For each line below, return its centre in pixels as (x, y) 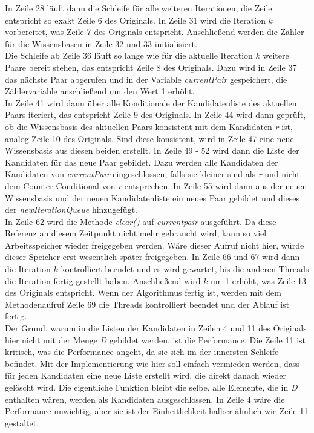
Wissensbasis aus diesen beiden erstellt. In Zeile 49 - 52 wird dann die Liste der (152, 150)
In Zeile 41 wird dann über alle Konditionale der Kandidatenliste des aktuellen (151, 103)
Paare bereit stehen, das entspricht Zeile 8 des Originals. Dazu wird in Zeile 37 (151, 67)
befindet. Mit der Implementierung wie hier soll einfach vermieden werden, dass (152, 363)
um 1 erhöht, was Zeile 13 (259, 280)
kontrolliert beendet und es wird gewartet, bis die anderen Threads (185, 269)
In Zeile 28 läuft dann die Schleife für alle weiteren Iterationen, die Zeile (139, 8)
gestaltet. (22, 422)
